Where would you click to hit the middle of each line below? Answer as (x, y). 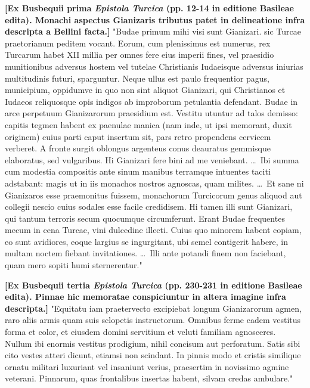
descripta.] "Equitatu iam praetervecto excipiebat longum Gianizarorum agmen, (153, 308)
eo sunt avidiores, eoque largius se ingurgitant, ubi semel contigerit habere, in (147, 241)
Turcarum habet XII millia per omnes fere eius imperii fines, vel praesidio (139, 55)
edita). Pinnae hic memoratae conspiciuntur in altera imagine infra (145, 297)
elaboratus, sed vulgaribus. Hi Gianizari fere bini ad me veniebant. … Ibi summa (152, 159)
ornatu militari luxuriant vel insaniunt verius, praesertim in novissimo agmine (147, 366)
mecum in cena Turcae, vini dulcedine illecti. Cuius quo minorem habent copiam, (153, 230)
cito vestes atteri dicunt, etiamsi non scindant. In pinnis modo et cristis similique (153, 355)
